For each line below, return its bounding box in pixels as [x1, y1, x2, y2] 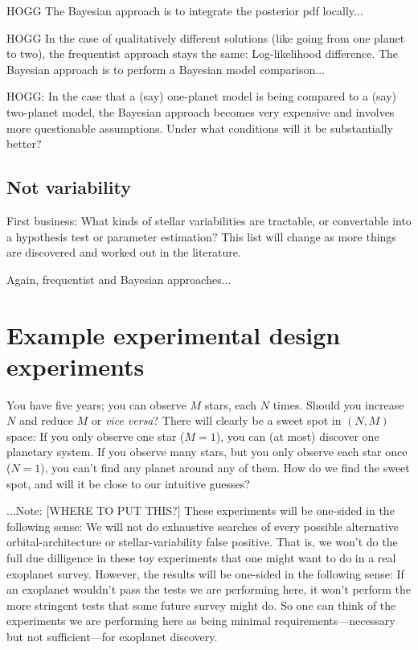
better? [6, 135, 42, 152]
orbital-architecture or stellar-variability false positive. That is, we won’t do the [6, 533, 398, 550]
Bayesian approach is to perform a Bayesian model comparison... [6, 60, 325, 77]
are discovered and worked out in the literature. [6, 244, 241, 261]
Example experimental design [6, 318, 341, 351]
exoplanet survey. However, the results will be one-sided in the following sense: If [6, 565, 404, 582]
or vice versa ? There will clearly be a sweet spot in [91, 412, 342, 429]
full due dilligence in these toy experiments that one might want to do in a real [6, 549, 396, 566]
